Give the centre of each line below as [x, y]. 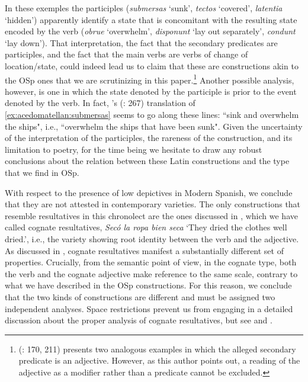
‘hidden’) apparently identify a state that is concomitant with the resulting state [151, 19]
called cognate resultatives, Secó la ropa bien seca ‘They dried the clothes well [146, 227]
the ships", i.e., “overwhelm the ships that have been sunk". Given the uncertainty [154, 126]
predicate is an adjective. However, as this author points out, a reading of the [159, 360]
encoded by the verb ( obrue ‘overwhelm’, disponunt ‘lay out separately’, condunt [150, 31]
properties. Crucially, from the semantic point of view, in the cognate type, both [151, 262]
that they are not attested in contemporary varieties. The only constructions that [153, 204]
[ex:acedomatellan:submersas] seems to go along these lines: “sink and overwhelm [152, 114]
